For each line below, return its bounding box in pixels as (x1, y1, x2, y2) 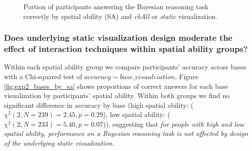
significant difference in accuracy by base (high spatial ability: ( (4, 100, 194, 110)
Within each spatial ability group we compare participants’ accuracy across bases (4, 62, 247, 72)
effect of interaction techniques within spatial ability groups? (4, 43, 248, 55)
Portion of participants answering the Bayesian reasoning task (23, 1, 209, 11)
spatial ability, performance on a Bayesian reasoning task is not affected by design (4, 128, 248, 138)
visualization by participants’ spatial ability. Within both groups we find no (4, 90, 230, 101)
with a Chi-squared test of (4, 71, 82, 81)
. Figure (174, 71, 198, 81)
